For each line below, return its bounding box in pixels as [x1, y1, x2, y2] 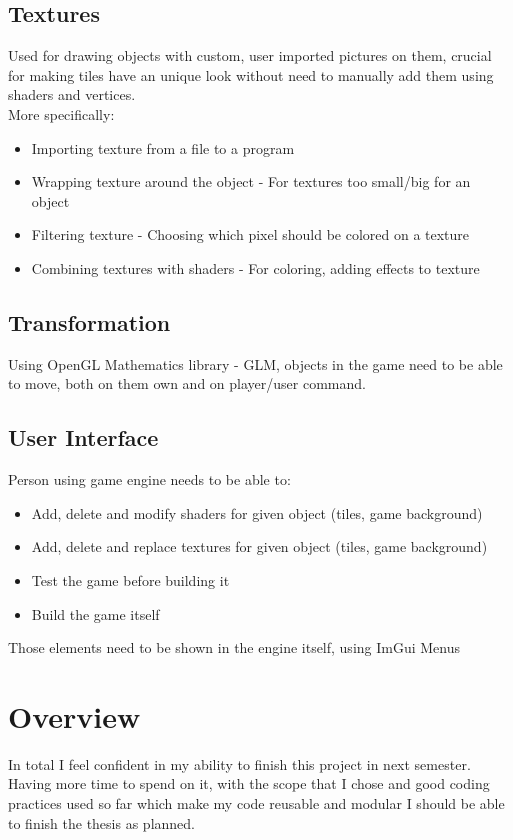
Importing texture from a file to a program [31, 137, 295, 158]
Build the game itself [31, 603, 160, 624]
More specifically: [8, 103, 115, 124]
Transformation [8, 306, 171, 337]
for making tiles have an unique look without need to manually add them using [8, 64, 494, 85]
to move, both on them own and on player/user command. [8, 373, 366, 394]
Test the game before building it [31, 569, 230, 590]
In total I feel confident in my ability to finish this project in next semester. [8, 753, 471, 774]
